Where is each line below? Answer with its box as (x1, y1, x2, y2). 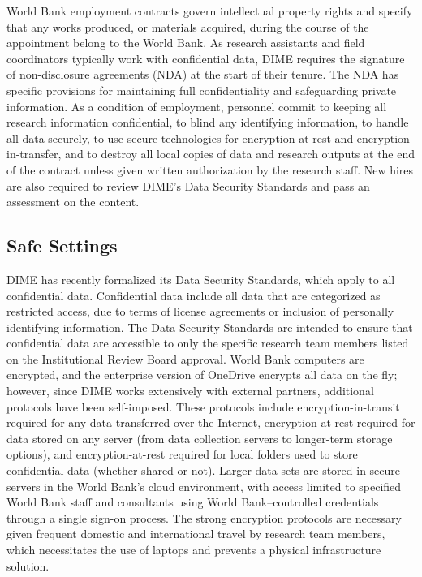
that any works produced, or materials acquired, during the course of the (6, 18, 369, 35)
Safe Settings (6, 233, 118, 258)
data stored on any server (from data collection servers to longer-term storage (6, 429, 393, 446)
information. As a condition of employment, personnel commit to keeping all (6, 97, 387, 114)
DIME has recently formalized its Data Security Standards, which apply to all (6, 270, 395, 287)
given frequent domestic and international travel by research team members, (6, 525, 385, 542)
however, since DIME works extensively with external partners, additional (6, 382, 374, 399)
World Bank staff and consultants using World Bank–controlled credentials (6, 493, 379, 510)
